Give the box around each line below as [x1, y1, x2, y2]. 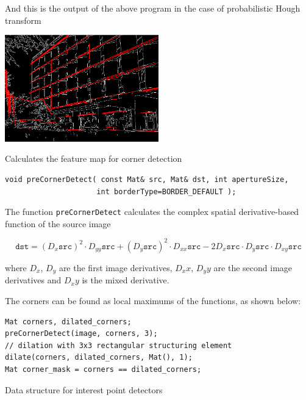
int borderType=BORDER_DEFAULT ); [96, 187, 237, 196]
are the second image [213, 261, 293, 274]
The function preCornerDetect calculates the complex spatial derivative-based [5, 205, 299, 218]
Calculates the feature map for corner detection [5, 152, 182, 165]
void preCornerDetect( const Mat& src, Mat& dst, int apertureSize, [5, 175, 289, 184]
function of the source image [5, 217, 111, 230]
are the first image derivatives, [59, 261, 173, 274]
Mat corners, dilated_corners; [5, 317, 132, 326]
